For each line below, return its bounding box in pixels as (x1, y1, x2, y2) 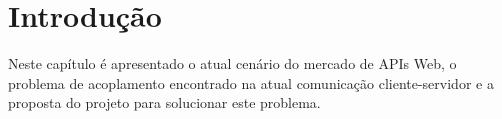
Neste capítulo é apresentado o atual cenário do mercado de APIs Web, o (8, 53, 457, 74)
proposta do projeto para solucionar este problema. (8, 92, 321, 113)
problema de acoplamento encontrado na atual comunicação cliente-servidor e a (8, 72, 494, 93)
